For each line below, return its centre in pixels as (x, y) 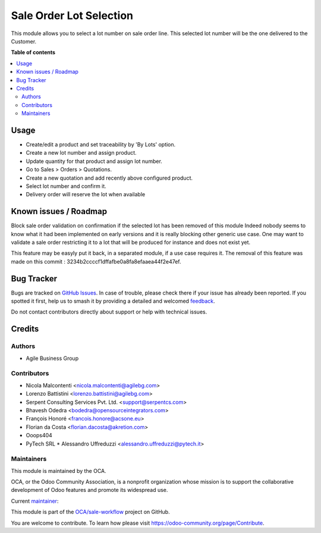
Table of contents (33, 52)
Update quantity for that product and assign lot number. (94, 161)
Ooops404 (39, 435)
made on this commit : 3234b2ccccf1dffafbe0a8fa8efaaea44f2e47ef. (96, 261)
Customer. (24, 41)
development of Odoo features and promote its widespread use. (89, 490)
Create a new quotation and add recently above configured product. (109, 178)
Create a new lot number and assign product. (81, 153)
